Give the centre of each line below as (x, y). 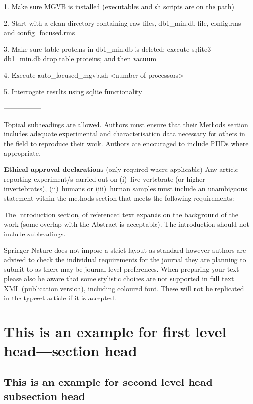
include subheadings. (35, 233)
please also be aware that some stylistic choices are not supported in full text (119, 279)
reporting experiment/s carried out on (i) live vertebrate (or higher (105, 179)
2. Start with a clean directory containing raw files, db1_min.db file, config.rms (123, 23)
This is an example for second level (94, 381)
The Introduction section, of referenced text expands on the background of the (121, 214)
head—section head (70, 351)
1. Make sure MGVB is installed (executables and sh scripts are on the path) (119, 6)
